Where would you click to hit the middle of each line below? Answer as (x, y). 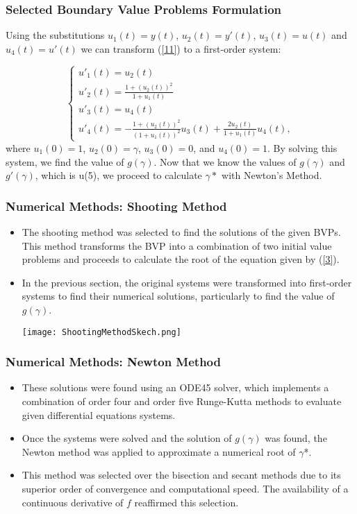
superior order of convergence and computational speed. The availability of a (185, 488)
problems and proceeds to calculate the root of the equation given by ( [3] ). (181, 259)
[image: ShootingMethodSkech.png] (101, 332)
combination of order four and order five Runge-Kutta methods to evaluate (182, 401)
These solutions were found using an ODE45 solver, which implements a (175, 387)
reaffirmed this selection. (186, 502)
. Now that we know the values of (225, 161)
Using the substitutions (55, 35)
